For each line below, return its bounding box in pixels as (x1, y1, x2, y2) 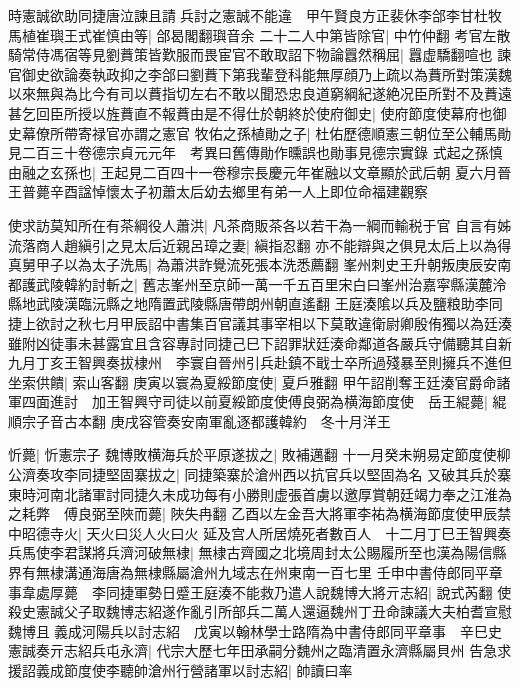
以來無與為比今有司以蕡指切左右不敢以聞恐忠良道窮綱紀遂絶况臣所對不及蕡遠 (8, 83, 512, 104)
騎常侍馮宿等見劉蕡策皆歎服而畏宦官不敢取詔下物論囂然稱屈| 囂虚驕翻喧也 (8, 44, 493, 65)
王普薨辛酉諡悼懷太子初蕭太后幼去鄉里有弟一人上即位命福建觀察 (8, 181, 428, 202)
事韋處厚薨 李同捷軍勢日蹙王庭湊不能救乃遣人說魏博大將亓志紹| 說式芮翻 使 (8, 581, 512, 602)
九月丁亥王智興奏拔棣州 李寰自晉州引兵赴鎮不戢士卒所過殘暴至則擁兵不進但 (8, 352, 512, 373)
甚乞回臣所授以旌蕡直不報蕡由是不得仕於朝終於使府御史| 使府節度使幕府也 (8, 102, 493, 123)
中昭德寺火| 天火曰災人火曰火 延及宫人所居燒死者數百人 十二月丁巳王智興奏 (8, 522, 512, 543)
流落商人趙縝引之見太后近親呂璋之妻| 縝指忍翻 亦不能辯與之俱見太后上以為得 (8, 234, 512, 255)
